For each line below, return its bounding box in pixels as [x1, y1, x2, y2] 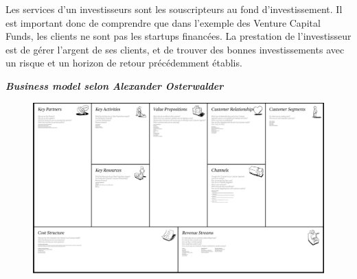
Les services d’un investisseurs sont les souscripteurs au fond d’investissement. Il [5, 2, 343, 16]
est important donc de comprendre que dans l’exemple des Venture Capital [5, 15, 321, 29]
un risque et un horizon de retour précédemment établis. [5, 56, 242, 70]
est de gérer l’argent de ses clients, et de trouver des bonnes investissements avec [5, 42, 345, 56]
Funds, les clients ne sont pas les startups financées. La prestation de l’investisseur [5, 29, 352, 43]
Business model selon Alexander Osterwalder [5, 78, 224, 93]
